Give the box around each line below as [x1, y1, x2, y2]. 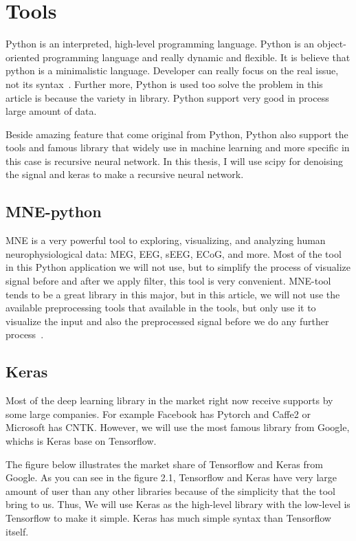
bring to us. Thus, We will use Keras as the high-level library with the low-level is [5, 497, 351, 511]
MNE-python [5, 201, 102, 222]
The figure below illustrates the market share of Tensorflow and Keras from [5, 456, 323, 471]
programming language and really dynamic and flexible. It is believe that [43, 49, 351, 64]
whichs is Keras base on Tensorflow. [5, 434, 157, 448]
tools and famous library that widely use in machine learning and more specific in [5, 140, 350, 155]
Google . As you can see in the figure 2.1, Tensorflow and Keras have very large [5, 470, 337, 485]
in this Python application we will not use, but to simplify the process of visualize [5, 260, 351, 274]
